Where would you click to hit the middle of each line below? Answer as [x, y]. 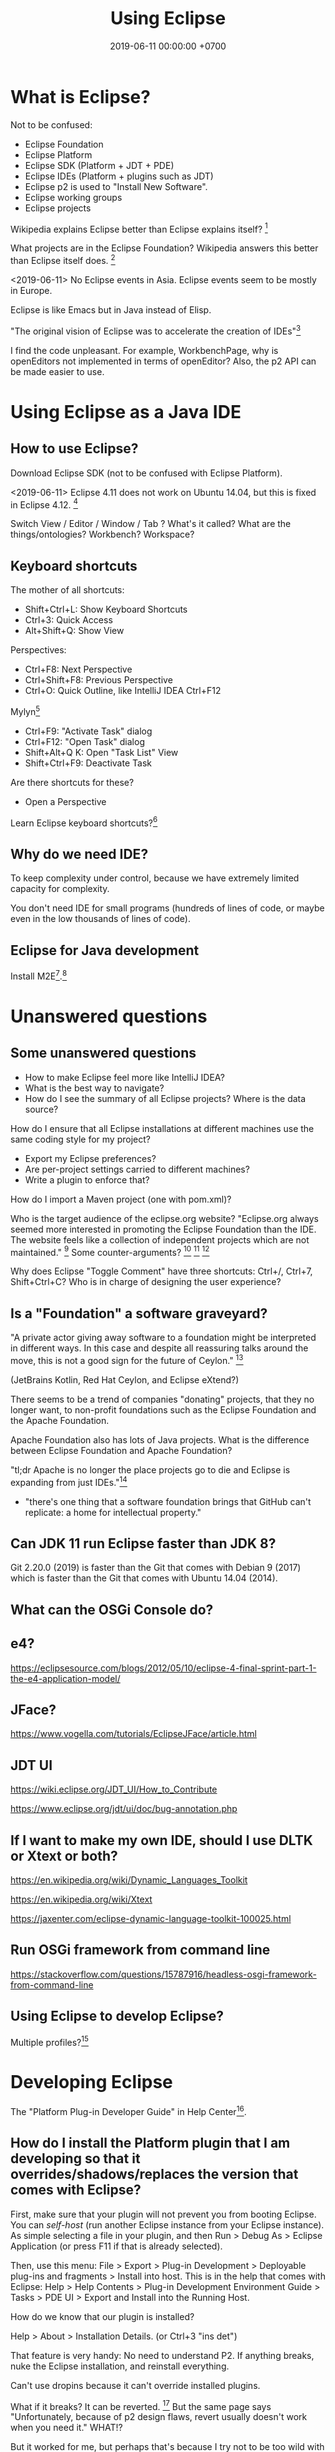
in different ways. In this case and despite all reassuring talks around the [159, 1348]
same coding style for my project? [80, 1139]
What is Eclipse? [80, 96]
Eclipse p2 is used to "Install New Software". [116, 186]
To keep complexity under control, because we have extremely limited [155, 878]
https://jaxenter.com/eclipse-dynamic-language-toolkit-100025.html [151, 1918]
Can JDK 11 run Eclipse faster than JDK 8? [143, 1543]
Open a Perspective [65, 801]
